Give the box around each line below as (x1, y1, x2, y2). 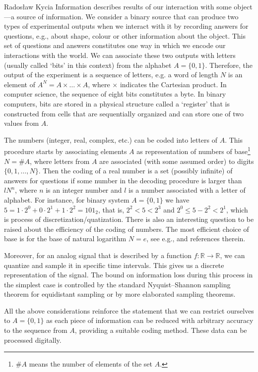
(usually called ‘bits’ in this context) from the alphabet (4, 59, 172, 70)
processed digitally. (4, 334, 62, 345)
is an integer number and (46, 185, 122, 195)
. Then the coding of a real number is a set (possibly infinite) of (38, 165, 233, 176)
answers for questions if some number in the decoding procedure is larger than (4, 175, 242, 185)
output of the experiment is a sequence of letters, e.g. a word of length (4, 69, 218, 80)
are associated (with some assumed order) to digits (99, 156, 254, 166)
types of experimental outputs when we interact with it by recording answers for (4, 21, 249, 31)
